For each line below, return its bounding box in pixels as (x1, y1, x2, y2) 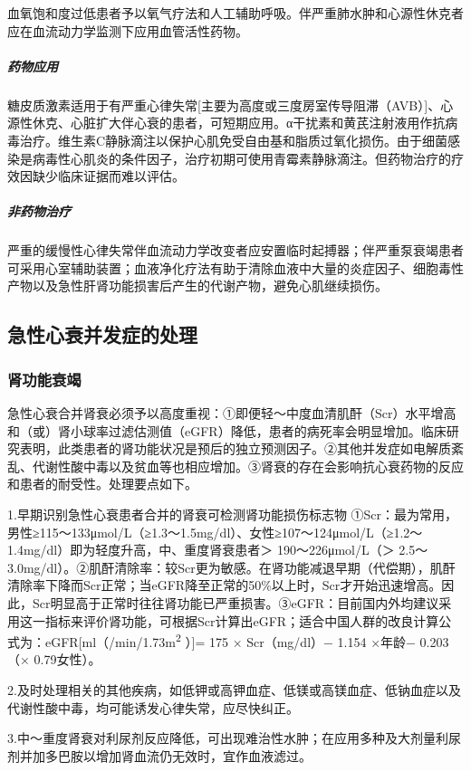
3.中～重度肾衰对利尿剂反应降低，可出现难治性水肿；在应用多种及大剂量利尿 (7, 728, 461, 747)
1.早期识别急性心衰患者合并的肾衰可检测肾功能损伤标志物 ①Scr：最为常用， (7, 505, 458, 524)
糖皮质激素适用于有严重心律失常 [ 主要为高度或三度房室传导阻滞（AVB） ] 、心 (7, 95, 454, 114)
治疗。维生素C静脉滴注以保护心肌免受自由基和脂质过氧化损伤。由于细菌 (19, 130, 448, 149)
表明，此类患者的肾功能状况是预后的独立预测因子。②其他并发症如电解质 (19, 439, 451, 458)
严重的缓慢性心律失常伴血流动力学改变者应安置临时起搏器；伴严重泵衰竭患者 (7, 241, 464, 260)
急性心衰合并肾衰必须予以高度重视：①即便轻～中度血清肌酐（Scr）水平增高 (7, 404, 457, 423)
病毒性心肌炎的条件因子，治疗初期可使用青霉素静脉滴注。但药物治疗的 (32, 148, 451, 167)
